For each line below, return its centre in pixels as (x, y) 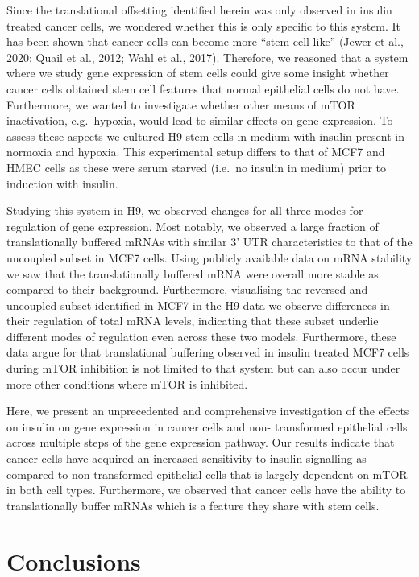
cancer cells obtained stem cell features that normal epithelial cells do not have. (203, 88)
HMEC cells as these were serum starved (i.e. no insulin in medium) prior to (196, 167)
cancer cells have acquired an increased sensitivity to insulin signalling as (187, 458)
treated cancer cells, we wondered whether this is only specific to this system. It (204, 25)
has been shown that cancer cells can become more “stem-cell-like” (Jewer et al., (205, 41)
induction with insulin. (62, 183)
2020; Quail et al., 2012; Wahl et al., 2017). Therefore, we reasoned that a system (207, 57)
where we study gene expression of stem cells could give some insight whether (198, 73)
